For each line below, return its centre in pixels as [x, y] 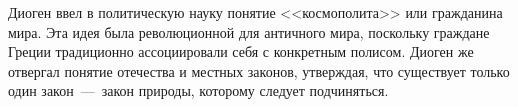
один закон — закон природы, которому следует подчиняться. [198, 90]
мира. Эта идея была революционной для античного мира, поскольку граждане [249, 31]
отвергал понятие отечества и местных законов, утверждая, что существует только [259, 70]
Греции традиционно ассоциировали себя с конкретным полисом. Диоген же [241, 51]
